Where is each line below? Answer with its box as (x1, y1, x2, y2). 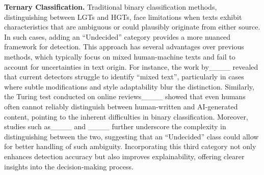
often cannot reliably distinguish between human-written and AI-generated (4, 101, 238, 111)
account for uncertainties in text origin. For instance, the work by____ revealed (4, 61, 258, 72)
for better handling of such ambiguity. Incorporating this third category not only (4, 141, 256, 152)
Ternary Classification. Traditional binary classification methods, (4, 2, 217, 12)
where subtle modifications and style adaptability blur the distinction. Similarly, (4, 81, 254, 92)
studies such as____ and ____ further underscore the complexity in (4, 121, 226, 132)
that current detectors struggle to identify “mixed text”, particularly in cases (4, 71, 244, 82)
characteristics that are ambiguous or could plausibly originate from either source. (4, 21, 260, 32)
